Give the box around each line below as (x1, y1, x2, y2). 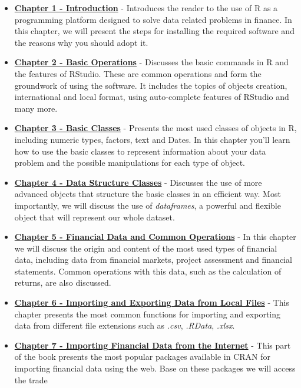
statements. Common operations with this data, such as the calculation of (14, 265, 282, 277)
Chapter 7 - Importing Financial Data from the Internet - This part (14, 339, 291, 351)
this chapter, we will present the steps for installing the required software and (14, 25, 295, 37)
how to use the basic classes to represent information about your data (14, 145, 266, 157)
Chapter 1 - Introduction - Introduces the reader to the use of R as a (14, 2, 278, 14)
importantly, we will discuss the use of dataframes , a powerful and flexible (14, 199, 281, 211)
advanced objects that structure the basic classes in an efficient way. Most (14, 188, 281, 200)
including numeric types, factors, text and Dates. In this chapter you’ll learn (14, 133, 290, 145)
